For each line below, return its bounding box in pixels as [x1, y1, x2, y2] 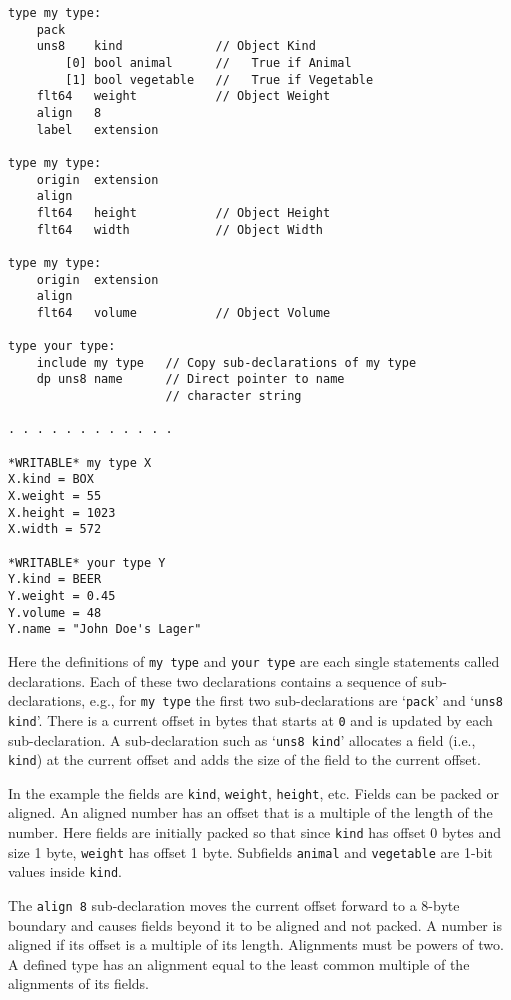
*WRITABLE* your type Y [8, 555, 166, 570]
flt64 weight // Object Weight [36, 89, 331, 104]
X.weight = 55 [8, 489, 102, 504]
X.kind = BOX [8, 472, 94, 487]
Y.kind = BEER [8, 572, 102, 587]
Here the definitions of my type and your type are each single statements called [8, 650, 500, 671]
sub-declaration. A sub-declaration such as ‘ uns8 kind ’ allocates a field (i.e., [8, 729, 476, 750]
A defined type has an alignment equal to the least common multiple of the [8, 953, 470, 974]
